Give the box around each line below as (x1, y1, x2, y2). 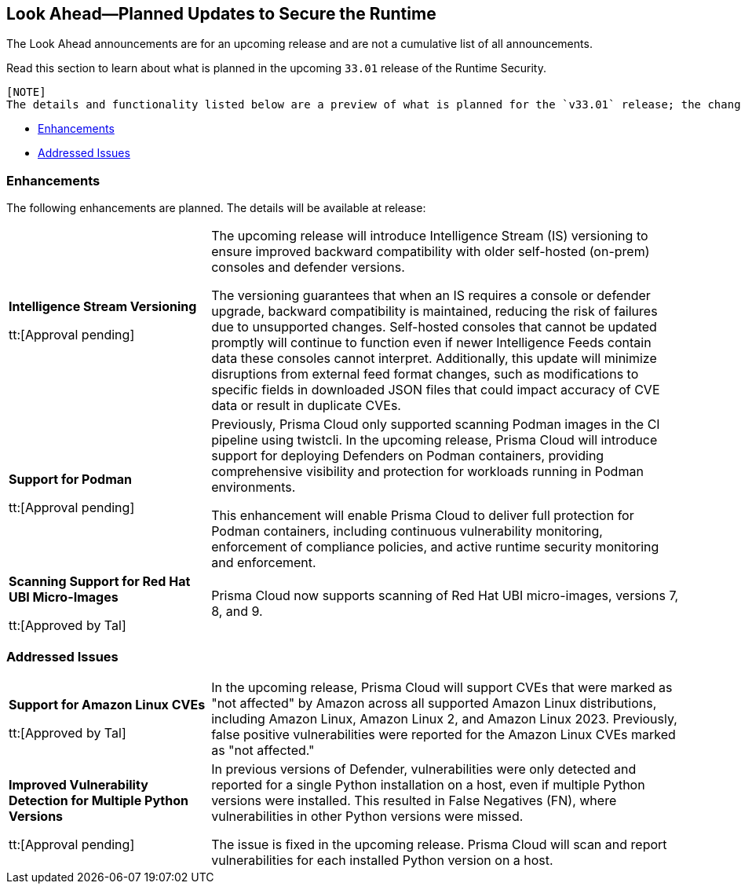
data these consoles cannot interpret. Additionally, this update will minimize (211, 350, 657, 367)
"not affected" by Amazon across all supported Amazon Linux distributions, (211, 694, 657, 711)
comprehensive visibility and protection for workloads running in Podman (211, 463, 644, 480)
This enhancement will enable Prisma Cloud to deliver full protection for (211, 507, 634, 524)
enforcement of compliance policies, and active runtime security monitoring (211, 539, 659, 555)
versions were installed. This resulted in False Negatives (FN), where (211, 792, 617, 808)
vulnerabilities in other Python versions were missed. (211, 808, 524, 824)
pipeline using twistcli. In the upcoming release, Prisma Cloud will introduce (211, 432, 658, 449)
